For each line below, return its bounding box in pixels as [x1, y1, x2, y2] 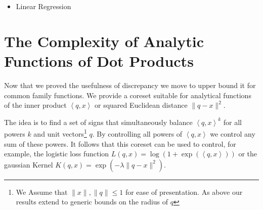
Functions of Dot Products [4, 50, 194, 71]
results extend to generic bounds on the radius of [16, 196, 168, 207]
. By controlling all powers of [92, 128, 183, 139]
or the [238, 148, 257, 159]
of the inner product [4, 100, 67, 110]
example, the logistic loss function [4, 148, 109, 159]
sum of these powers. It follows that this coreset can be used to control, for [4, 138, 236, 149]
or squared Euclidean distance [95, 100, 188, 110]
